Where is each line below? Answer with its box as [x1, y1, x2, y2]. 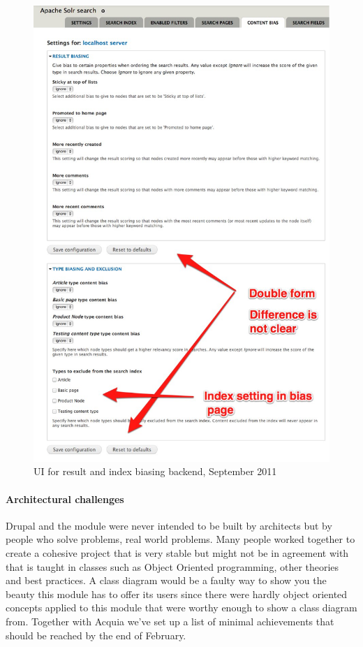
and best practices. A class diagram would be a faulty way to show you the [6, 573, 327, 588]
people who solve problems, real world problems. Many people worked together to [6, 532, 355, 546]
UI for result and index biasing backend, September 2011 [34, 464, 277, 479]
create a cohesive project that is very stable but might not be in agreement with [6, 546, 349, 560]
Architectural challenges [6, 491, 124, 506]
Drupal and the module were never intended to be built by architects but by [6, 518, 332, 532]
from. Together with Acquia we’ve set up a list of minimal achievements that [6, 614, 334, 629]
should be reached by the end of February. [6, 627, 186, 642]
